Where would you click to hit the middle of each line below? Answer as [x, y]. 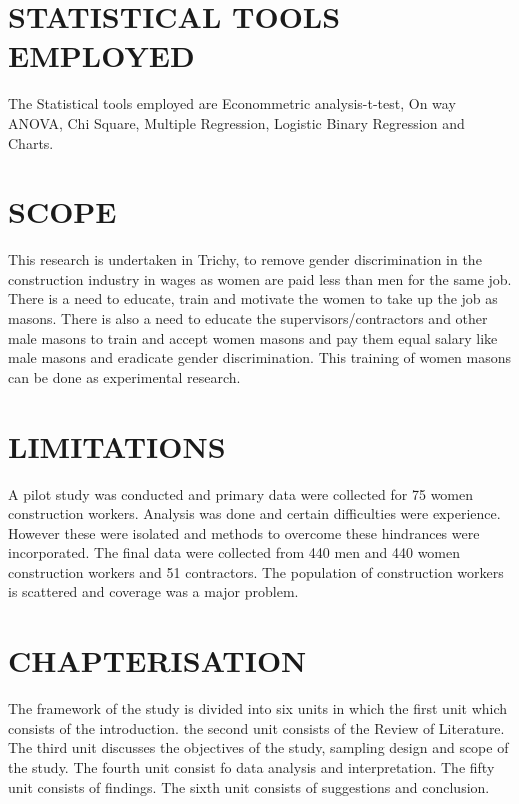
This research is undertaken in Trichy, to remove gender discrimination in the [245, 259]
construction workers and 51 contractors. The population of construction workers [256, 571]
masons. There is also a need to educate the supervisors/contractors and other [248, 318]
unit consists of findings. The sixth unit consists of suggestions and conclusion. [249, 786]
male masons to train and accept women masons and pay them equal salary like [253, 337]
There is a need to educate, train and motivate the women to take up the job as [253, 298]
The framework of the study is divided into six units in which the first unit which [258, 708]
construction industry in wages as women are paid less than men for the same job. [260, 278]
